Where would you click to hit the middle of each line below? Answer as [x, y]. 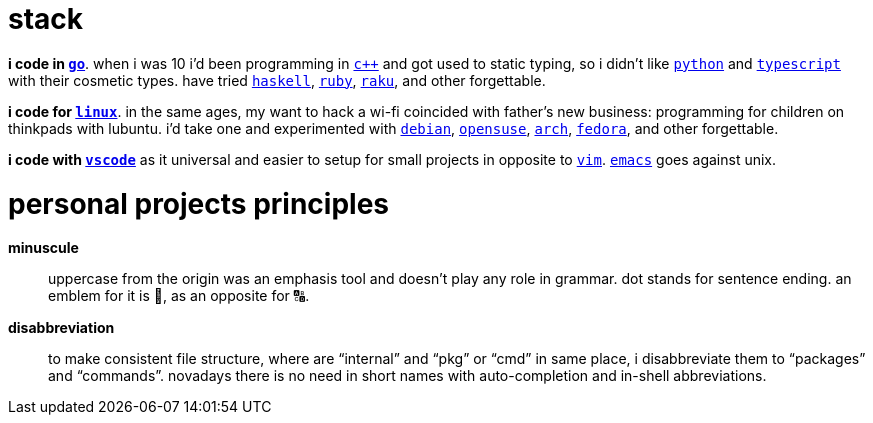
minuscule [43, 248]
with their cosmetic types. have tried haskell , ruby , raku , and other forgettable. [277, 80]
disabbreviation [61, 328]
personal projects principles [198, 203]
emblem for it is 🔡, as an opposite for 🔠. [179, 296]
